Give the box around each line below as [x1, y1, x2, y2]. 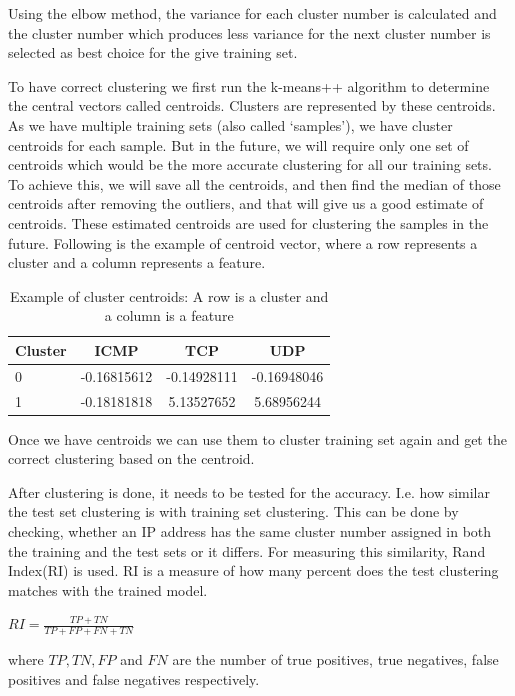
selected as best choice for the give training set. [8, 42, 298, 63]
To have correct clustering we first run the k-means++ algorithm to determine [8, 75, 490, 96]
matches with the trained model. [8, 579, 208, 600]
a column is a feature [104, 305, 234, 326]
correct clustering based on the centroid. [8, 448, 255, 469]
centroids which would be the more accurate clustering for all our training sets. [8, 154, 492, 175]
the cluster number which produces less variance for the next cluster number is [8, 22, 491, 43]
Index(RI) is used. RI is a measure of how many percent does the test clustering [8, 560, 499, 581]
